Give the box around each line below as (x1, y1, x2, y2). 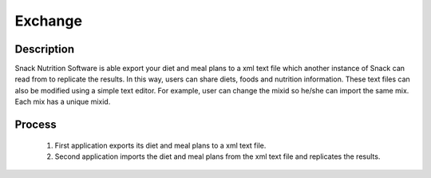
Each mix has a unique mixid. (14, 97, 111, 107)
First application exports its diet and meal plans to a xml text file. (54, 140, 267, 150)
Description (14, 42, 75, 56)
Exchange (14, 12, 83, 30)
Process (14, 118, 57, 132)
